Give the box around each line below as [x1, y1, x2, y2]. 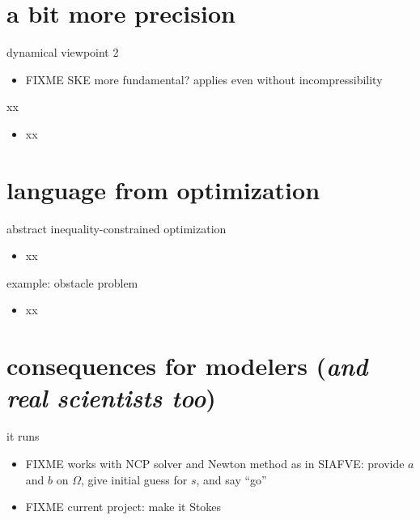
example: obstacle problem [6, 274, 138, 291]
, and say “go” [196, 471, 267, 488]
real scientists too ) [6, 381, 216, 415]
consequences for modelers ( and [6, 349, 368, 383]
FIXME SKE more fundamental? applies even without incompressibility [25, 70, 383, 87]
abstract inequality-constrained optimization [6, 220, 227, 237]
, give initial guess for [80, 471, 188, 488]
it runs [6, 428, 40, 445]
